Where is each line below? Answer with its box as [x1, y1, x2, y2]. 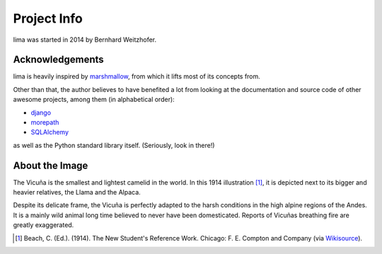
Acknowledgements [13, 54, 104, 66]
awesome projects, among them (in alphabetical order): [13, 96, 175, 104]
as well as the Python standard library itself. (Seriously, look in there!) [13, 141, 215, 149]
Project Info [13, 11, 83, 26]
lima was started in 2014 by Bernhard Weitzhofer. [13, 35, 157, 44]
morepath [30, 118, 59, 127]
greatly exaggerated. [13, 221, 74, 229]
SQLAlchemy [30, 128, 69, 137]
